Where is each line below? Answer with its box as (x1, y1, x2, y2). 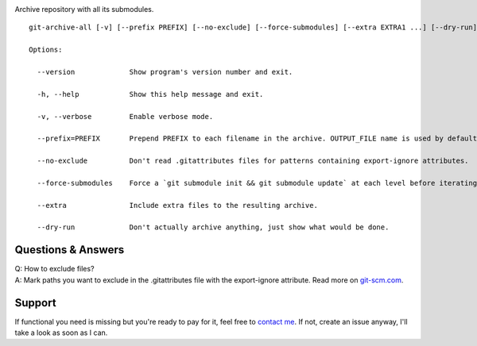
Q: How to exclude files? (14, 264, 95, 274)
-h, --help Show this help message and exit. (37, 90, 264, 98)
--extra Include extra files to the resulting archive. (37, 201, 318, 210)
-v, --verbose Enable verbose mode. (37, 112, 214, 121)
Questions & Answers (14, 243, 125, 257)
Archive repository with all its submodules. (14, 5, 154, 13)
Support (14, 296, 56, 309)
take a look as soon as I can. (14, 328, 108, 337)
